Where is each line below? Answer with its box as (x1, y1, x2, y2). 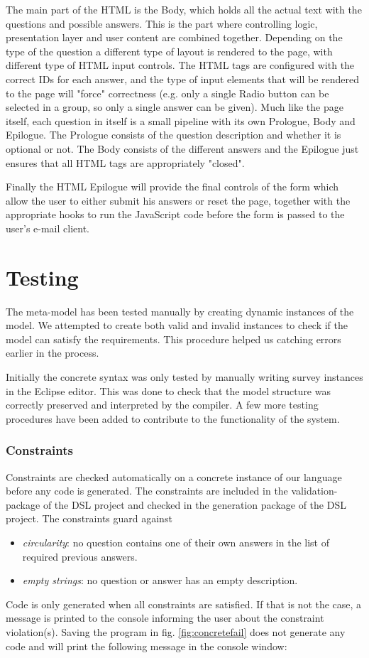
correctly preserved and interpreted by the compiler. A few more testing (6, 397, 319, 412)
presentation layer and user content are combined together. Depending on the (6, 30, 343, 45)
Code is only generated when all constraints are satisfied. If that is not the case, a (6, 596, 362, 611)
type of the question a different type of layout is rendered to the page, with (6, 43, 333, 58)
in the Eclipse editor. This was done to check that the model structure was (6, 383, 331, 398)
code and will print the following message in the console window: (6, 638, 287, 653)
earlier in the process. (6, 345, 99, 360)
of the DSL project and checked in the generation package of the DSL (43, 497, 346, 512)
